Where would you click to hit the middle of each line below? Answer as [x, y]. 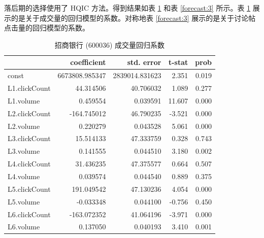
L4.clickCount [29, 164]
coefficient [88, 62]
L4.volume [24, 176]
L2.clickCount [29, 113]
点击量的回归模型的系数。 [47, 28]
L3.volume [24, 151]
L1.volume [24, 100]
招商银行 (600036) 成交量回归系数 [110, 44]
